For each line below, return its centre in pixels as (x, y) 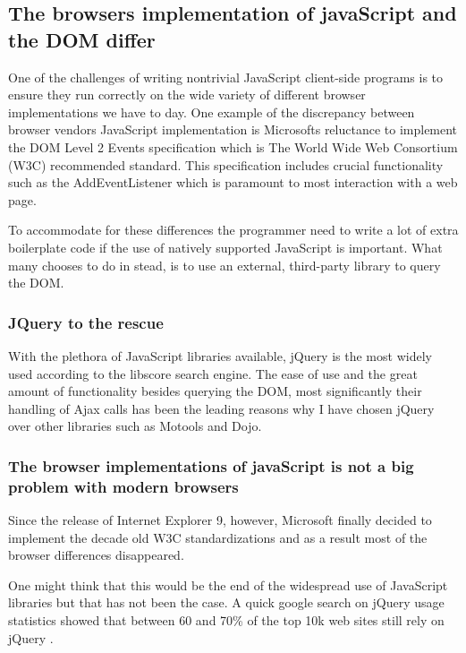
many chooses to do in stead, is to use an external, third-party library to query (225, 265)
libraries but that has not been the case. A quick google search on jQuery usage (226, 602)
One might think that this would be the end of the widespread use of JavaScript (228, 584)
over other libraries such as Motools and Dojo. (135, 426)
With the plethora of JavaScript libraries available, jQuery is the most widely (220, 355)
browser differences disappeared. (96, 555)
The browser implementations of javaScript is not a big (211, 465)
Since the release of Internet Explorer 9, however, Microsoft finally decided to (220, 520)
